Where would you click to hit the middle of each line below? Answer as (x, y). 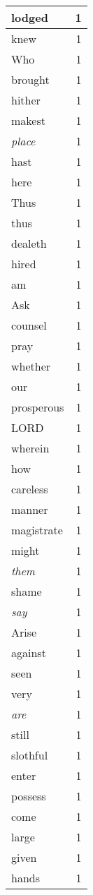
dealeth (29, 243)
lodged (30, 17)
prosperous (38, 407)
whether (31, 366)
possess (29, 796)
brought (30, 79)
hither (26, 100)
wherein (30, 448)
